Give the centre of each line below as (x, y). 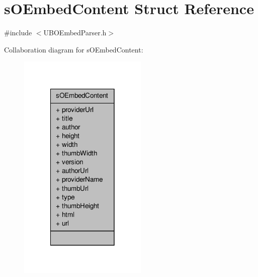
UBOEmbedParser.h (75, 33)
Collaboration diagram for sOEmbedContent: (74, 49)
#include (18, 33)
